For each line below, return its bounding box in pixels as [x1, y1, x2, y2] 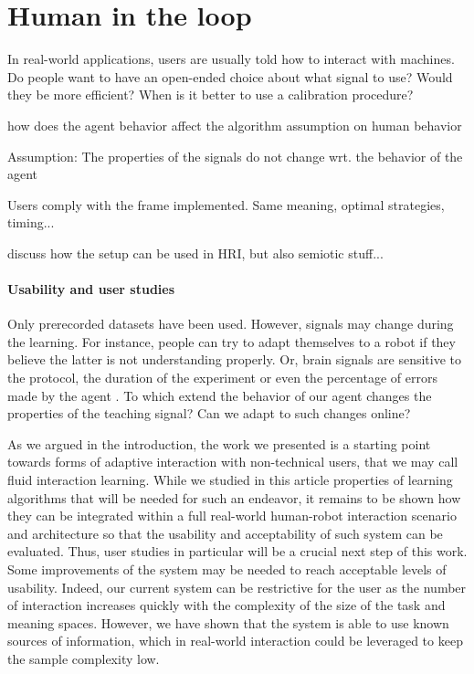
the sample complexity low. [7, 648, 160, 668]
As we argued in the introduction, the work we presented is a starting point [7, 434, 431, 453]
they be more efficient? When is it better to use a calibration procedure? [7, 85, 414, 104]
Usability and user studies [7, 279, 175, 299]
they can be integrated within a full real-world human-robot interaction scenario [7, 506, 457, 525]
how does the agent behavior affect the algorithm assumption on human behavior [7, 115, 462, 134]
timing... [7, 213, 55, 232]
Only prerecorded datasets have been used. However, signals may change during [7, 314, 454, 333]
